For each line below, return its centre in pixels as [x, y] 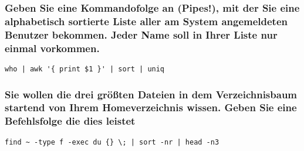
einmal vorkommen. [52, 48]
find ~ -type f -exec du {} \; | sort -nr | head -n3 [112, 142]
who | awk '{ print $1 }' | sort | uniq [85, 69]
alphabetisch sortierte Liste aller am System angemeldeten [146, 21]
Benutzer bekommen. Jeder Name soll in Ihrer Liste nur [141, 34]
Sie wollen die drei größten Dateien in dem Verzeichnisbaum [151, 94]
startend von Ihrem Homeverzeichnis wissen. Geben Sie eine [151, 107]
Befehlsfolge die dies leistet [70, 121]
